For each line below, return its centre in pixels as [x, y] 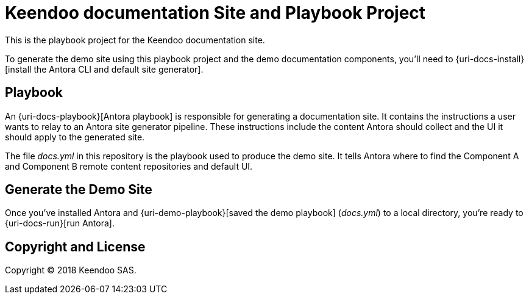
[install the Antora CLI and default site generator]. [104, 69]
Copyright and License [75, 247]
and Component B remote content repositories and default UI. [129, 166]
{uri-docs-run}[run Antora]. [60, 223]
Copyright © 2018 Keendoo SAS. [71, 270]
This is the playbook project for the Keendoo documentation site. [135, 40]
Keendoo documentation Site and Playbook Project [215, 13]
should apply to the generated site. [75, 137]
